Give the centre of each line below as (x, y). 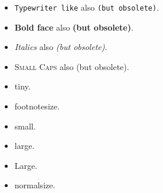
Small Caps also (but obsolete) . (72, 66)
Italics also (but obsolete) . (61, 47)
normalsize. (35, 185)
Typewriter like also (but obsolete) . (87, 7)
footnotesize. (37, 106)
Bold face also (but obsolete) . (74, 27)
